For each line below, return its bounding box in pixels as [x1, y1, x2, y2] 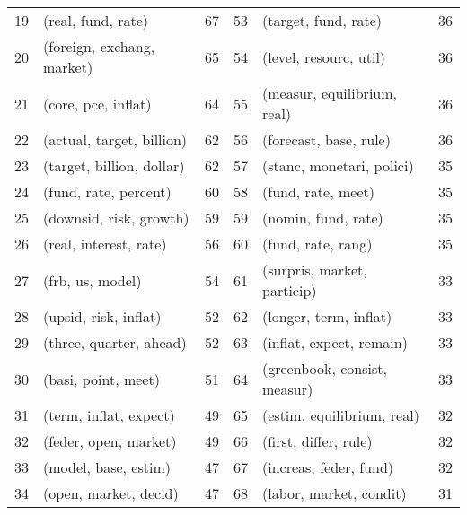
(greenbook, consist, [262, 358, 387, 379]
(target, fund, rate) [262, 10, 383, 31]
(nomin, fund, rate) [262, 207, 383, 228]
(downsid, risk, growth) [43, 207, 189, 228]
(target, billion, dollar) [43, 155, 185, 176]
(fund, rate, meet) [262, 181, 374, 202]
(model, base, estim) [43, 457, 171, 477]
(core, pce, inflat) [43, 92, 152, 114]
